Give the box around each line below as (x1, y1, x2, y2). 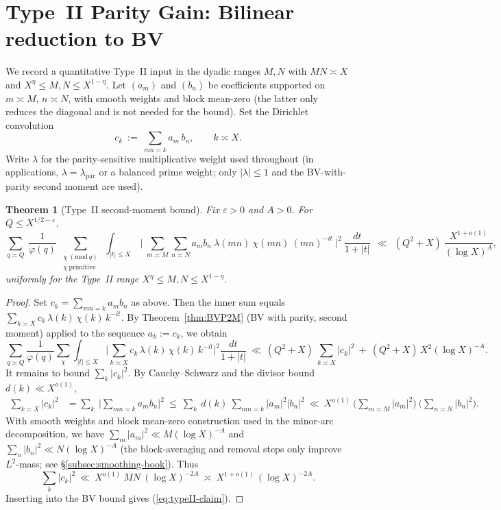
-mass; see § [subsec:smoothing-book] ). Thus (16, 457, 199, 470)
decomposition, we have (5, 426, 105, 441)
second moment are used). (34, 179, 143, 193)
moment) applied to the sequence (5, 325, 145, 339)
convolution (5, 117, 54, 132)
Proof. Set (5, 295, 47, 309)
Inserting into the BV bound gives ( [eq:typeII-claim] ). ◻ (5, 491, 244, 505)
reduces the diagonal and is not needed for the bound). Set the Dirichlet (5, 104, 309, 119)
